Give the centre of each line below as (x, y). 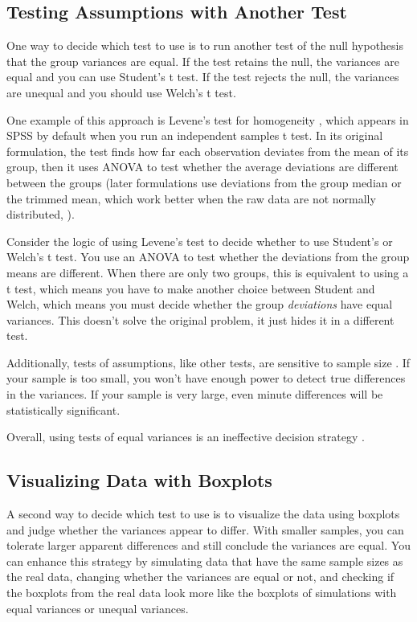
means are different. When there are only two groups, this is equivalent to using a (208, 272)
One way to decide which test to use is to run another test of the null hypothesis (205, 45)
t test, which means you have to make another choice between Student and (191, 288)
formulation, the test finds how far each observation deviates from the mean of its (208, 151)
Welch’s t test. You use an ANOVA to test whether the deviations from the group (208, 257)
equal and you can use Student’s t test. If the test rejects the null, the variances (203, 77)
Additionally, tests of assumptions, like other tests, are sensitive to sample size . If (208, 362)
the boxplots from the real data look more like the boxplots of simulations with (202, 593)
